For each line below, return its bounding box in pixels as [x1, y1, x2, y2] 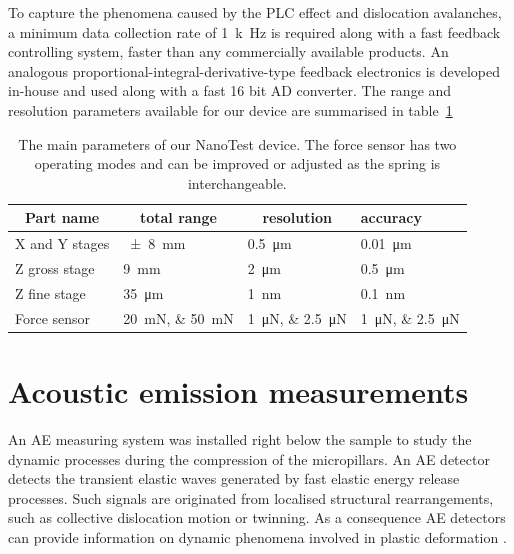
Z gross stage [15, 258, 95, 279]
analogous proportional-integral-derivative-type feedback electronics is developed [8, 60, 500, 81]
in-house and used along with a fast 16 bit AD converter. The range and [8, 80, 452, 101]
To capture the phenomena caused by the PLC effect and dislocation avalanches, [8, 2, 502, 22]
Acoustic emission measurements [8, 371, 469, 411]
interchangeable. [187, 172, 287, 193]
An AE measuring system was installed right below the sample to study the [8, 428, 472, 449]
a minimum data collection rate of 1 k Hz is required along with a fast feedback [8, 21, 501, 42]
